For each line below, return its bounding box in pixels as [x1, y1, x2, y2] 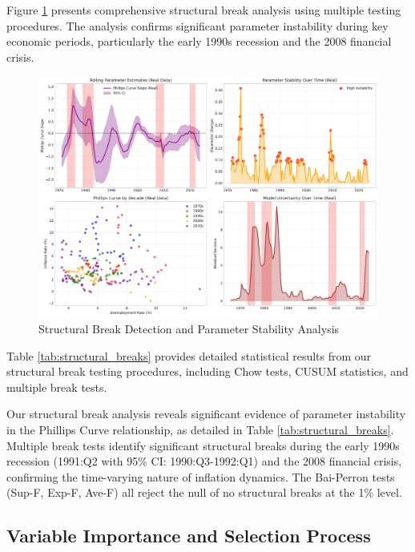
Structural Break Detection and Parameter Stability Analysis [38, 320, 340, 336]
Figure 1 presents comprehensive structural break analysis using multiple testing [6, 2, 401, 18]
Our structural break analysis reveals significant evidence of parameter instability [6, 405, 406, 422]
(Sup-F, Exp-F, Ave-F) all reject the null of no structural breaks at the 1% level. [6, 484, 402, 501]
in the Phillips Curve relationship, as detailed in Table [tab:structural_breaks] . [6, 421, 394, 437]
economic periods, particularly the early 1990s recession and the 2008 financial [6, 33, 392, 50]
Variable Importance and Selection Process [6, 523, 371, 548]
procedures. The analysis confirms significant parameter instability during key [6, 17, 389, 34]
